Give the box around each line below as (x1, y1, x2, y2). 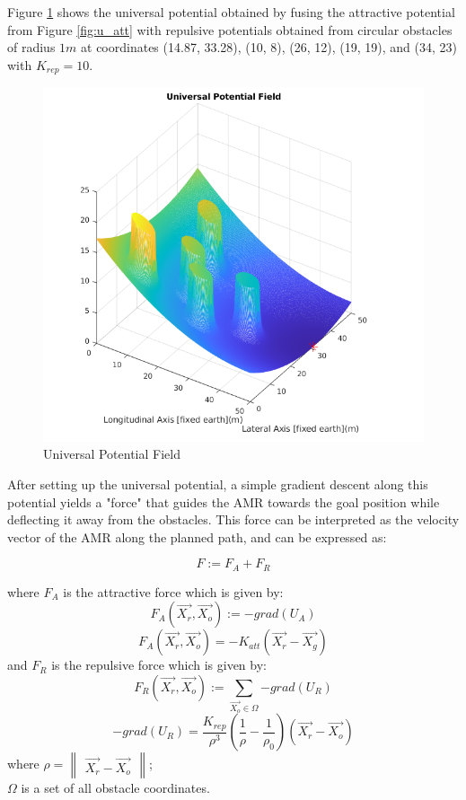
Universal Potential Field (43, 444, 180, 463)
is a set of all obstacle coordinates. (21, 778, 210, 797)
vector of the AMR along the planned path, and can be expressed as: (7, 527, 387, 546)
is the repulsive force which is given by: (51, 655, 267, 674)
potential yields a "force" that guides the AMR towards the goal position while (7, 492, 440, 511)
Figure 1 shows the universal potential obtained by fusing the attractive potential (7, 3, 455, 21)
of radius (7, 38, 56, 57)
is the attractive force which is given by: (63, 582, 284, 601)
